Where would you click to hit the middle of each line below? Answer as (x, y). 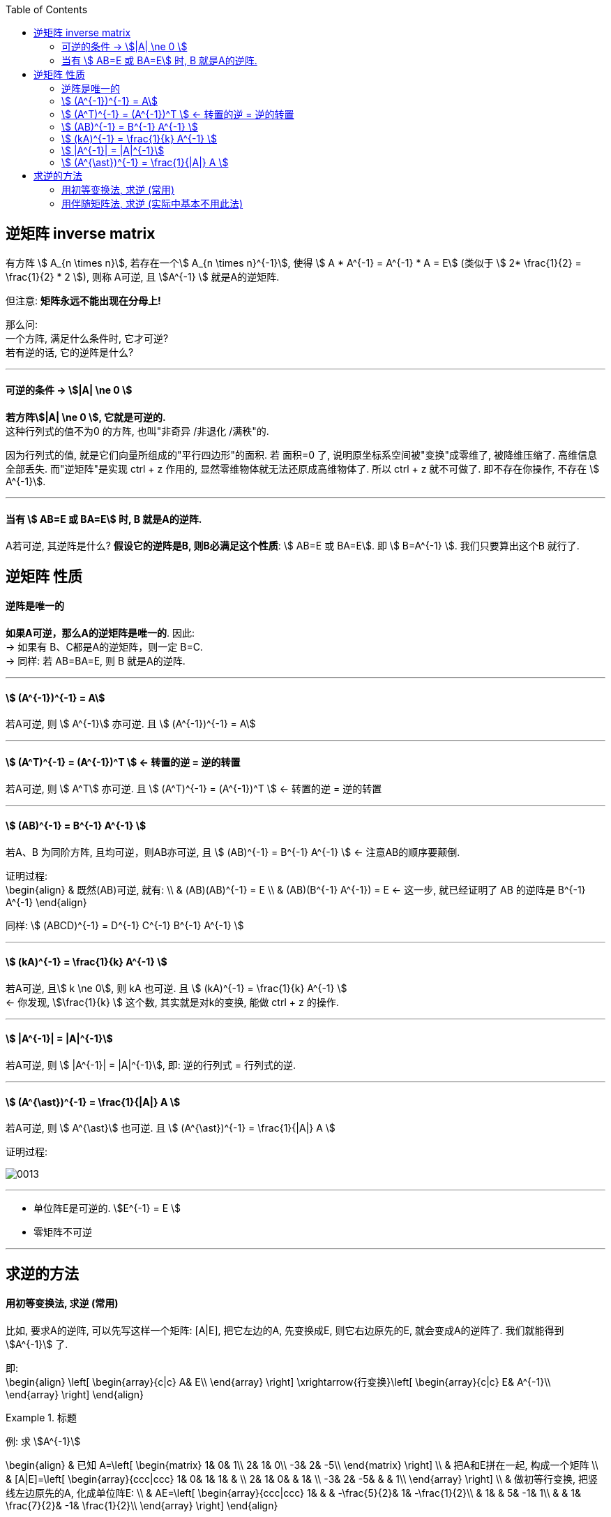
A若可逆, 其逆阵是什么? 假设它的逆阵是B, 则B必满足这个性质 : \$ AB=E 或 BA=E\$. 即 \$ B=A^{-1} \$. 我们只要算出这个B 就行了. (293, 546)
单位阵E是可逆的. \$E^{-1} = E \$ (107, 1208)
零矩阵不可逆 (63, 1232)
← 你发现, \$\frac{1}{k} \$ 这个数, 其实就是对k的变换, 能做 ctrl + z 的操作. (172, 1002)
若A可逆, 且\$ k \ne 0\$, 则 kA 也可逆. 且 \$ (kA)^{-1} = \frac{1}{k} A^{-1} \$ (176, 988)
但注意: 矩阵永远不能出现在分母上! (83, 300)
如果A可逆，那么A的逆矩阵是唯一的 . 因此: (100, 632)
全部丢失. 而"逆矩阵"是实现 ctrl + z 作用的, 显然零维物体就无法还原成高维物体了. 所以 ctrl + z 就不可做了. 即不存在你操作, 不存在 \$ (303, 469)
